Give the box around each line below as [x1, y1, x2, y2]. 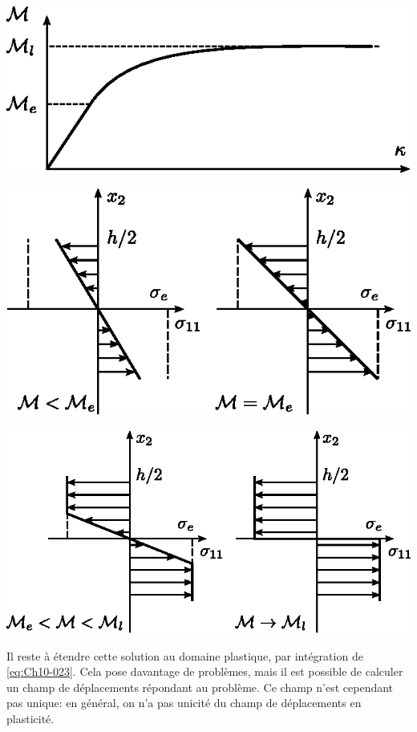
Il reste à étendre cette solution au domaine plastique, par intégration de [6, 647, 363, 664]
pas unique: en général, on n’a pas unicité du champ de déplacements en [6, 694, 362, 711]
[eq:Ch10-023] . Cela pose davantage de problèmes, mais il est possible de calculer [6, 663, 403, 680]
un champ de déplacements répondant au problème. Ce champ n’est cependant [6, 678, 394, 695]
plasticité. [6, 710, 55, 727]
